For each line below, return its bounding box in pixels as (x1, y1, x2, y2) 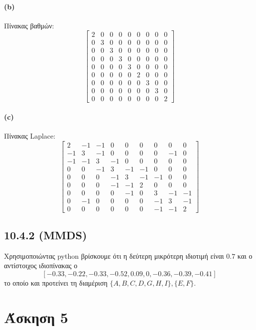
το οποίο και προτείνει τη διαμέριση (4, 277, 108, 288)
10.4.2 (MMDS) (4, 227, 87, 242)
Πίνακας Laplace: (4, 131, 56, 141)
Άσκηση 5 (4, 307, 68, 327)
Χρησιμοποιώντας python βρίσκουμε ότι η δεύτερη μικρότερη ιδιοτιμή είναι (4, 250, 224, 261)
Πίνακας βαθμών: (4, 20, 54, 30)
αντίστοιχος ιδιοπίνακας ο (4, 260, 78, 271)
